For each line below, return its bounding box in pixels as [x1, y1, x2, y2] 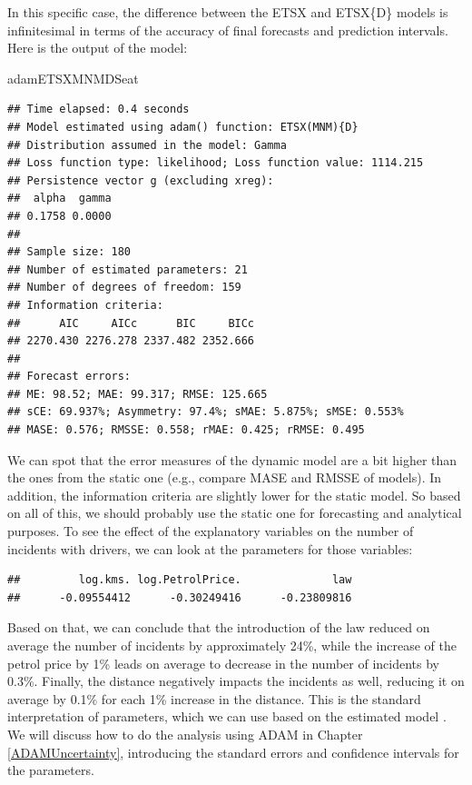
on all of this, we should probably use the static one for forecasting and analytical [7, 503, 462, 522]
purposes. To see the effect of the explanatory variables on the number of [7, 522, 414, 541]
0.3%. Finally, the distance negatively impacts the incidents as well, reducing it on [7, 671, 465, 691]
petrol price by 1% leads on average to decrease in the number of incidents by [7, 653, 439, 672]
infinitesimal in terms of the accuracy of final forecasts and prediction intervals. [7, 20, 448, 39]
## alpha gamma [7, 192, 112, 205]
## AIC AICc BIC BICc [7, 316, 255, 330]
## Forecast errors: [7, 370, 132, 383]
